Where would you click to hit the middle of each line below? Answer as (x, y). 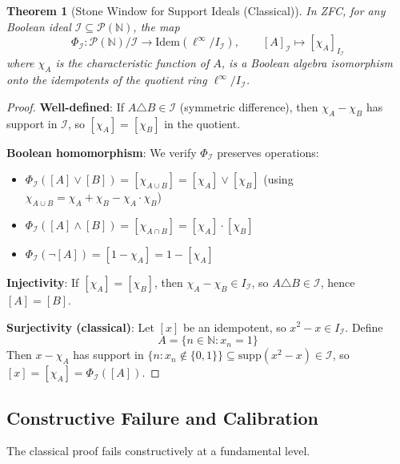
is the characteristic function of (132, 63)
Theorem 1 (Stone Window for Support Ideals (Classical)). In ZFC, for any (196, 10)
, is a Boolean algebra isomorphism (307, 63)
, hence (338, 282)
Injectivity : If (43, 282)
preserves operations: (268, 152)
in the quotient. (202, 123)
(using (278, 179)
